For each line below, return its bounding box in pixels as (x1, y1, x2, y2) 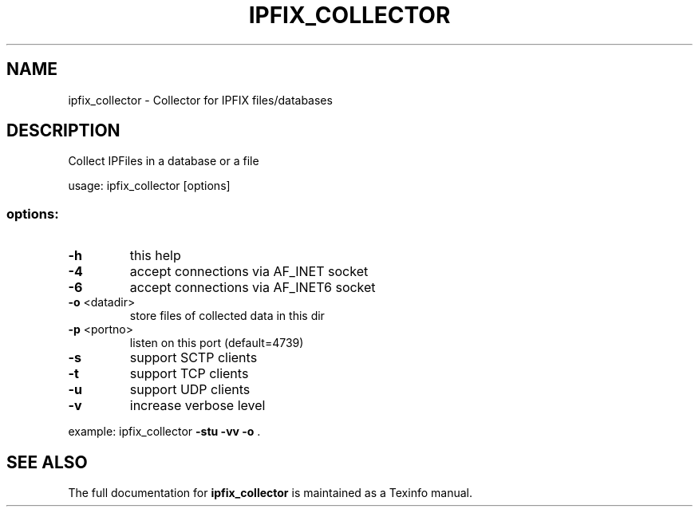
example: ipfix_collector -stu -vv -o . (68, 424, 261, 439)
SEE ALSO (6, 452, 88, 472)
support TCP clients (129, 365, 249, 382)
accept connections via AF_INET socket (129, 263, 369, 280)
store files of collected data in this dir (129, 309, 325, 323)
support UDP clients (129, 381, 251, 398)
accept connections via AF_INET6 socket (129, 279, 376, 296)
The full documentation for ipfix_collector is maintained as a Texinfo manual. (68, 486, 472, 500)
